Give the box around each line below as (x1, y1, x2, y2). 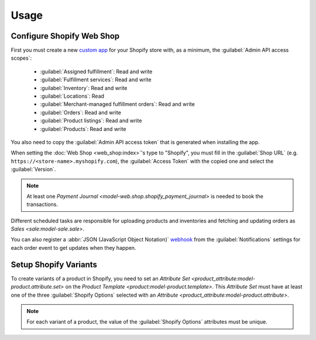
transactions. (26, 201, 59, 208)
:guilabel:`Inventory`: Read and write (40, 84, 128, 91)
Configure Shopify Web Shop (11, 31, 120, 41)
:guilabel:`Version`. (11, 166, 56, 173)
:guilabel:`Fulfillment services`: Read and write (40, 76, 152, 83)
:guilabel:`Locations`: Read (40, 92, 105, 99)
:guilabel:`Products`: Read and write (40, 125, 126, 132)
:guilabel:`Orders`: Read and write (40, 109, 121, 116)
